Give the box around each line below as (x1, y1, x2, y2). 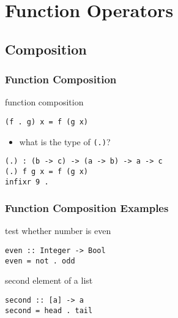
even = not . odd (5, 256, 75, 265)
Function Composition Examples (5, 200, 169, 216)
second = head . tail (5, 306, 93, 315)
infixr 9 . (5, 177, 49, 186)
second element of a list (5, 274, 93, 287)
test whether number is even (5, 224, 111, 237)
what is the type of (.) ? (19, 135, 111, 148)
